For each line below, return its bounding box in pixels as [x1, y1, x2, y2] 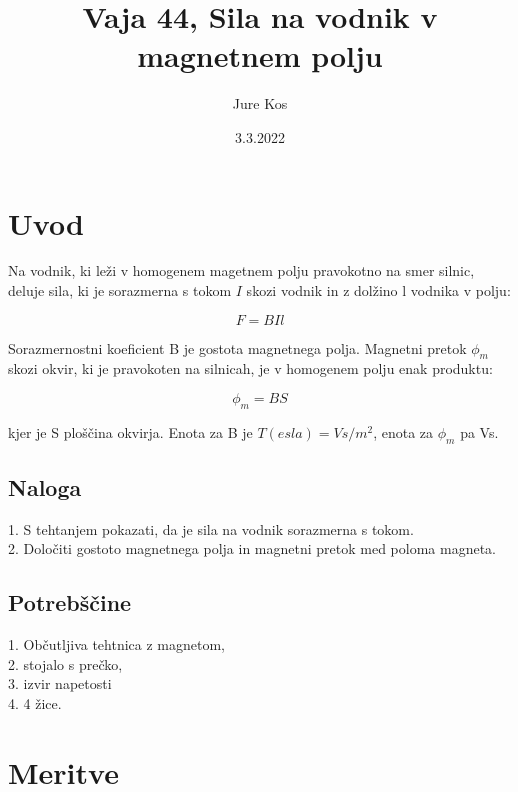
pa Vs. [460, 421, 499, 442]
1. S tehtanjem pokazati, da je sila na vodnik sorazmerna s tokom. [8, 518, 414, 539]
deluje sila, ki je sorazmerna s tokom [8, 280, 232, 301]
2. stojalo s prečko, [8, 653, 123, 674]
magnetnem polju [137, 35, 383, 76]
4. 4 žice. [8, 692, 62, 713]
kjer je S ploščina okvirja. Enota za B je [8, 421, 253, 442]
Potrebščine [8, 587, 132, 618]
